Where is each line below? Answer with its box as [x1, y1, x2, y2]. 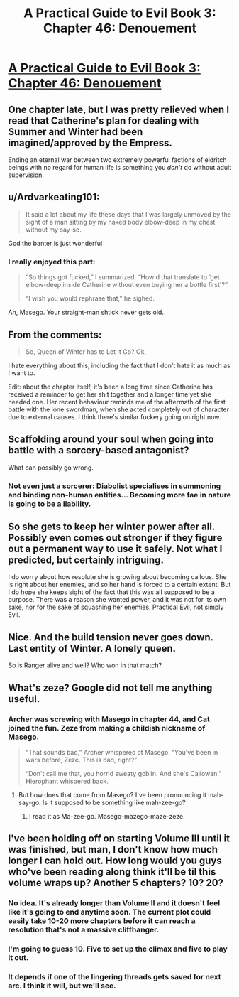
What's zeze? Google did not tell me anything [8, 681, 213, 694]
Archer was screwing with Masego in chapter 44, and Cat [8, 714, 210, 724]
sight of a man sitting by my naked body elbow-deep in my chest [25, 217, 216, 226]
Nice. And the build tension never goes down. [8, 631, 213, 643]
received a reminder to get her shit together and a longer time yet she [8, 389, 211, 399]
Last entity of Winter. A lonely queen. [8, 642, 177, 654]
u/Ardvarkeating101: [8, 191, 100, 203]
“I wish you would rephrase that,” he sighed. [25, 294, 155, 303]
